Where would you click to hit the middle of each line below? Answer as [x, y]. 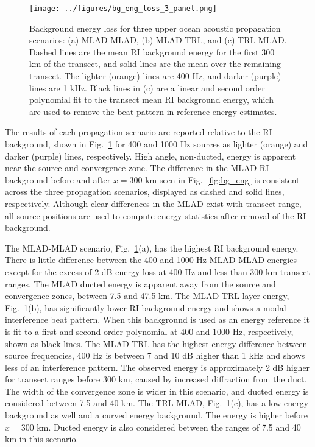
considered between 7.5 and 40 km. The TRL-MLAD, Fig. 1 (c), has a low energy [157, 403]
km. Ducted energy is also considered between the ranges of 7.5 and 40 [169, 427]
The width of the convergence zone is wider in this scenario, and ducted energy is [157, 391]
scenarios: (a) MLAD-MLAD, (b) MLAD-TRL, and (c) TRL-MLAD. [158, 40]
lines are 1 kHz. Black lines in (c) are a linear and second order [147, 87]
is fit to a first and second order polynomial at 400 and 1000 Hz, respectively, [149, 331]
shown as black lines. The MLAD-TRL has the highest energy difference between [156, 343]
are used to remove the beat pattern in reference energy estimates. [153, 111]
